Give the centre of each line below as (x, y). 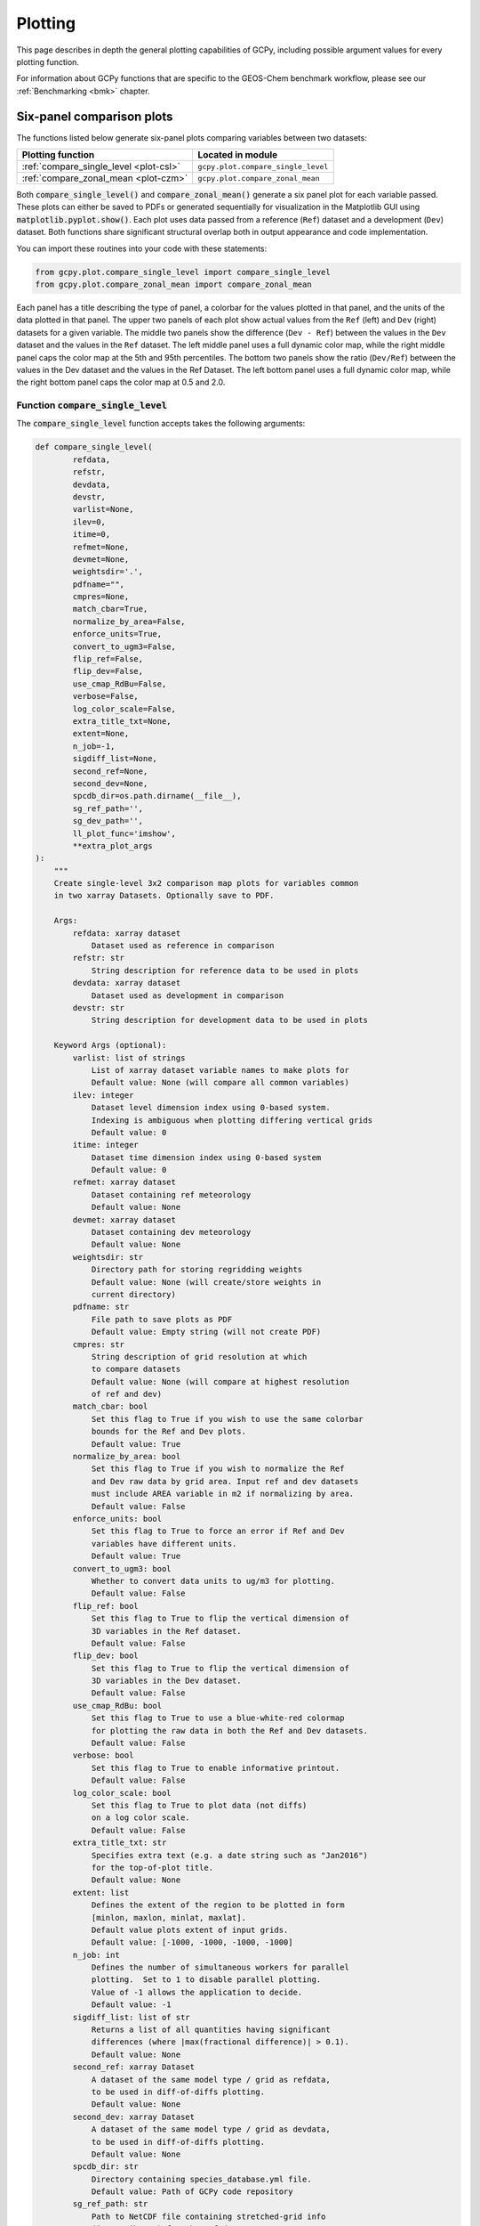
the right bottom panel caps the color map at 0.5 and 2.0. (121, 382)
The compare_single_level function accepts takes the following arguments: (161, 424)
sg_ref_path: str (110, 2204)
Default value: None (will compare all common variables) (220, 1083)
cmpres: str (98, 1344)
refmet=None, (101, 547)
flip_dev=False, (108, 671)
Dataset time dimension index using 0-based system (206, 1157)
